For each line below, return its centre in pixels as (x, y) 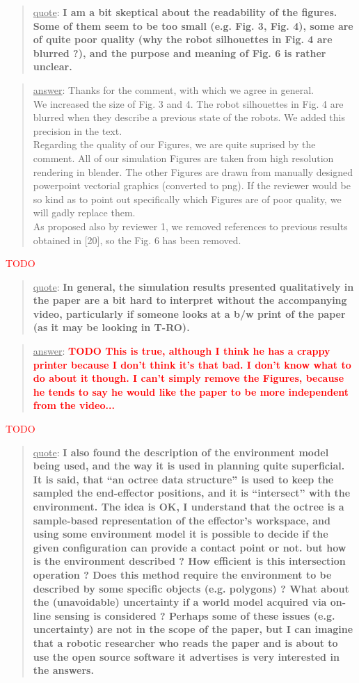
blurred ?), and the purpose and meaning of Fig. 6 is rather (179, 53)
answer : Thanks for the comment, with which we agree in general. (173, 89)
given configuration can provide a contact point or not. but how (190, 547)
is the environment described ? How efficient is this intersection (189, 561)
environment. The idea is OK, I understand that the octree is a (189, 506)
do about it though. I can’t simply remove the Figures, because (189, 378)
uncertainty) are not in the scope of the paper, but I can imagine (193, 629)
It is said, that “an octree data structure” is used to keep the (183, 479)
